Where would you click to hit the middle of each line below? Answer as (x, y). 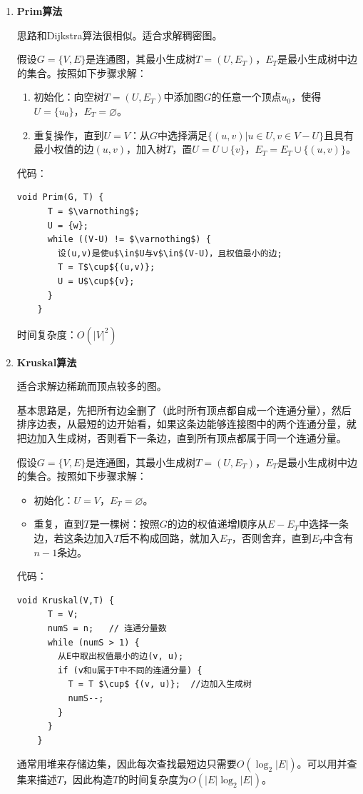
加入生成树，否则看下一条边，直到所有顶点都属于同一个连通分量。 (191, 438)
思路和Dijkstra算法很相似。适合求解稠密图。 (119, 35)
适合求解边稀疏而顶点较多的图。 (92, 386)
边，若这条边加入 (74, 538)
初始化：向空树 (69, 97)
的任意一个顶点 (246, 97)
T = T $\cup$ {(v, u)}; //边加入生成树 (160, 684)
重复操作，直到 (69, 135)
